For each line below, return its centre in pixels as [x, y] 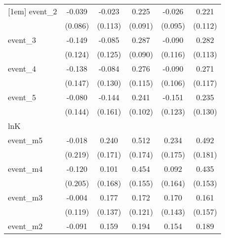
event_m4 [25, 169]
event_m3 [25, 197]
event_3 [22, 40]
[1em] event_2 [33, 11]
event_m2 [25, 226]
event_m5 [25, 140]
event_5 [22, 97]
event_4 [22, 68]
